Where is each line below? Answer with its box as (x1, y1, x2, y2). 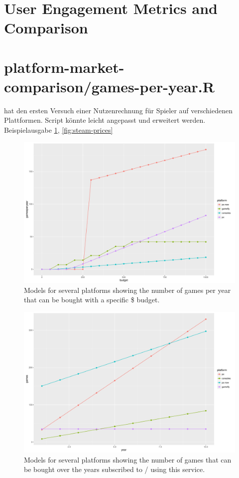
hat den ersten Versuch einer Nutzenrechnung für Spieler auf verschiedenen (4, 105, 233, 115)
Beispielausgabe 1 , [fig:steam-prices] (4, 125, 113, 135)
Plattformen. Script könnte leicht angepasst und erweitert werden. (4, 115, 206, 125)
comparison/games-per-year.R (4, 76, 215, 96)
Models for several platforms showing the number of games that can (24, 454, 232, 465)
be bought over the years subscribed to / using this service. (24, 464, 205, 475)
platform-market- (4, 56, 124, 77)
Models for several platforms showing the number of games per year (24, 284, 231, 295)
